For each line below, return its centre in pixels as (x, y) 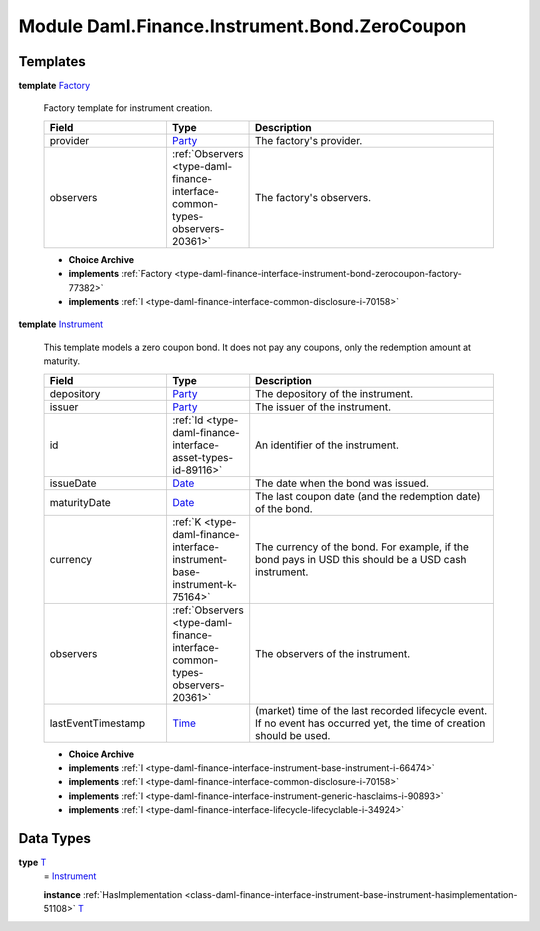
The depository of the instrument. (334, 393)
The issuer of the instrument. (323, 407)
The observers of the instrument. (332, 653)
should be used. (293, 735)
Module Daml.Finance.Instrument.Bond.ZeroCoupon (242, 26)
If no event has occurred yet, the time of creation (370, 723)
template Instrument (61, 324)
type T (32, 862)
